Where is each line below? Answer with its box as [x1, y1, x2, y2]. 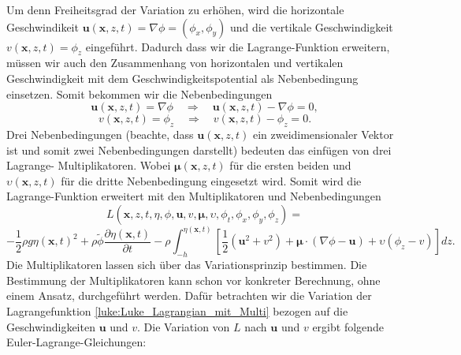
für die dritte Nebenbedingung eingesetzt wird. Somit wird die [61, 172, 362, 189]
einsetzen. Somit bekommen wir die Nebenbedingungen [6, 85, 273, 102]
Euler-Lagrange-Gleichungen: [6, 334, 147, 350]
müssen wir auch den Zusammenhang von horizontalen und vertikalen [6, 54, 344, 71]
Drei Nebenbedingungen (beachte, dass [6, 125, 194, 142]
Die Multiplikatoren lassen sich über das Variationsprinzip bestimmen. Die [6, 256, 367, 273]
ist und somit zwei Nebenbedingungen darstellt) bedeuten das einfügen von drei [6, 141, 392, 158]
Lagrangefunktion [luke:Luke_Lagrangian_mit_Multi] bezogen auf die [6, 302, 348, 319]
